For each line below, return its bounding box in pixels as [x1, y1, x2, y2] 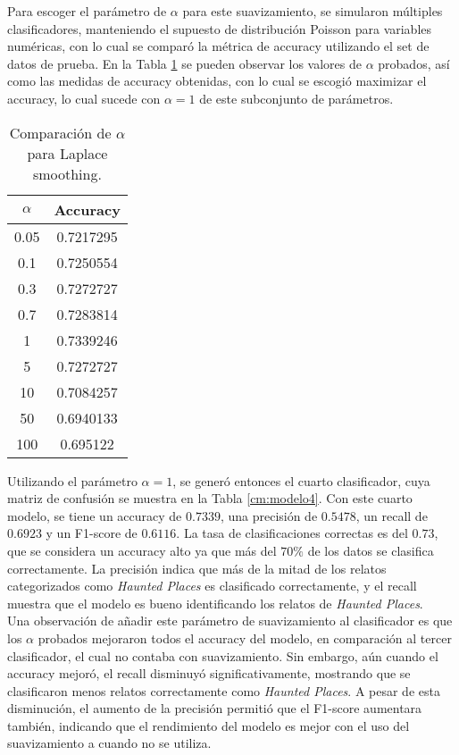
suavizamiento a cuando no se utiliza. [7, 734, 212, 752]
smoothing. [32, 163, 102, 184]
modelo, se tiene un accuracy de [7, 506, 182, 524]
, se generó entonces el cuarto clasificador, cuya [172, 471, 430, 490]
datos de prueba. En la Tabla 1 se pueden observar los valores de [7, 54, 362, 72]
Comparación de [9, 122, 112, 143]
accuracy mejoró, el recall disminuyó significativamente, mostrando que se [7, 664, 411, 683]
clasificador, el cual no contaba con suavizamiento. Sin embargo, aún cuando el [7, 646, 438, 665]
